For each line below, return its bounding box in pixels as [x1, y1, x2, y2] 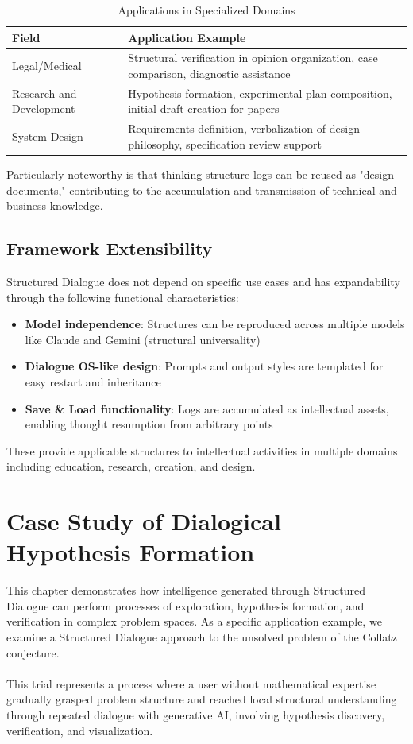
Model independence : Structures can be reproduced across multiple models [25, 316, 405, 332]
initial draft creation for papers [128, 100, 280, 117]
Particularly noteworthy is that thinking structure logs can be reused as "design [6, 166, 394, 182]
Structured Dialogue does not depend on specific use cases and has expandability [6, 273, 400, 289]
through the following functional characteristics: [6, 289, 239, 305]
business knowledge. [6, 197, 103, 214]
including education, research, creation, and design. [6, 458, 256, 475]
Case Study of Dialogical [6, 505, 281, 537]
